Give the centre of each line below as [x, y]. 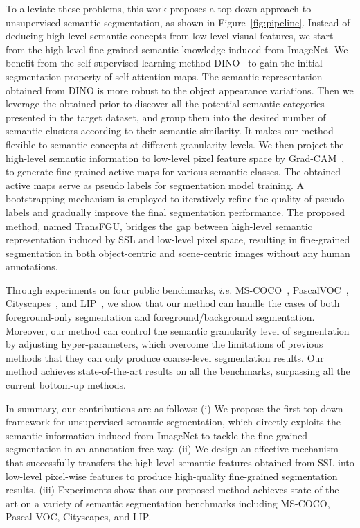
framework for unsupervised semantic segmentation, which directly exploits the [173, 422]
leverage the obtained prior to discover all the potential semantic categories [165, 104]
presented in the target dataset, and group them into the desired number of [166, 117]
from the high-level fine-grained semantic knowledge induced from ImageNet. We [177, 49]
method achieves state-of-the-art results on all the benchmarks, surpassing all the [178, 371]
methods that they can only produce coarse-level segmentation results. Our [165, 357]
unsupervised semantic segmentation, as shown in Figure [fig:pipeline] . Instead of [178, 22]
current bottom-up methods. [66, 385]
